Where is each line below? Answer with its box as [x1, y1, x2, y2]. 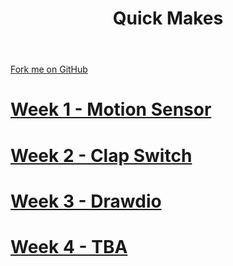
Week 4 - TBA [10, 235, 128, 258]
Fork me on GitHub [10, 63, 88, 76]
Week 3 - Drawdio [10, 190, 162, 212]
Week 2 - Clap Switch [10, 144, 193, 167]
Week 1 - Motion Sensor [10, 98, 212, 121]
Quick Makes [112, 7, 224, 30]
